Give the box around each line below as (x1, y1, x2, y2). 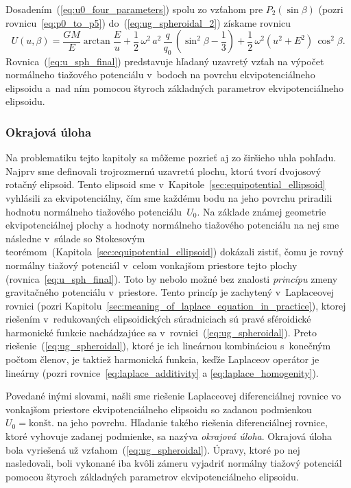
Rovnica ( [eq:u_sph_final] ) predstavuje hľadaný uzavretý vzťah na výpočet (5, 54, 324, 68)
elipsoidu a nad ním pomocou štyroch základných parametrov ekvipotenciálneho (5, 80, 344, 95)
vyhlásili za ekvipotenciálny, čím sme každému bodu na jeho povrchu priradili (5, 190, 332, 205)
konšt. (28, 419, 54, 429)
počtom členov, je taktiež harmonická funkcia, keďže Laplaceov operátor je (5, 352, 319, 367)
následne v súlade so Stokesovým (5, 231, 145, 245)
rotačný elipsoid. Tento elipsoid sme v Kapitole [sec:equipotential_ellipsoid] (5, 177, 326, 191)
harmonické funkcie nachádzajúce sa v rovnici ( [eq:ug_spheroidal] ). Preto (5, 325, 317, 339)
